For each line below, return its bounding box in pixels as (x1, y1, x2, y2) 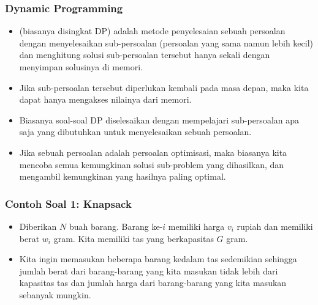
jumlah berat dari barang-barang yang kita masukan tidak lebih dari (19, 264, 278, 277)
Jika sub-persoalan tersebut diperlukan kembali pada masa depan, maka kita (19, 81, 309, 94)
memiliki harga (168, 219, 225, 232)
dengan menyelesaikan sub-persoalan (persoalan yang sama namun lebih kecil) (19, 36, 313, 49)
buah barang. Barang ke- (69, 219, 163, 232)
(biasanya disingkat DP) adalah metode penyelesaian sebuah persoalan (19, 24, 286, 37)
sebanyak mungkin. (19, 288, 91, 301)
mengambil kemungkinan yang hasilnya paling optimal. (19, 170, 226, 183)
